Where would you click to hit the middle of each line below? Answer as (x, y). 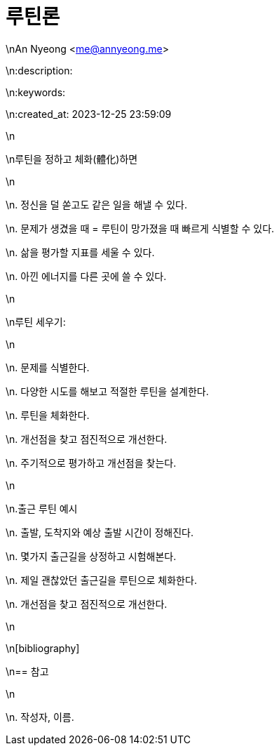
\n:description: (39, 70)
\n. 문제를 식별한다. (48, 367)
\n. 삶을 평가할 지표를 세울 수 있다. (80, 252)
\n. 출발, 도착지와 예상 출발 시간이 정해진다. (100, 532)
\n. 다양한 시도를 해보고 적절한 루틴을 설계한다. (107, 391)
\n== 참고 (27, 671)
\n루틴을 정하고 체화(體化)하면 (72, 159)
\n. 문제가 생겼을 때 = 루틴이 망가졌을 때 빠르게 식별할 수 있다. (140, 228)
